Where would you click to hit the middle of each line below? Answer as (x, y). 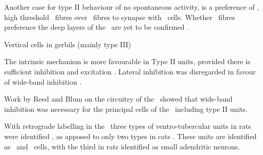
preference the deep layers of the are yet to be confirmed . (97, 27)
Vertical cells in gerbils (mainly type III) (68, 44)
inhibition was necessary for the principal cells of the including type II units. (126, 109)
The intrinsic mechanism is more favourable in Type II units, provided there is (127, 61)
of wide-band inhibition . (43, 81)
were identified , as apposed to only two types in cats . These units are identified (130, 136)
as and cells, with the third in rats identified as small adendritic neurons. (122, 146)
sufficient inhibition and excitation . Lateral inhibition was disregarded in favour (130, 71)
